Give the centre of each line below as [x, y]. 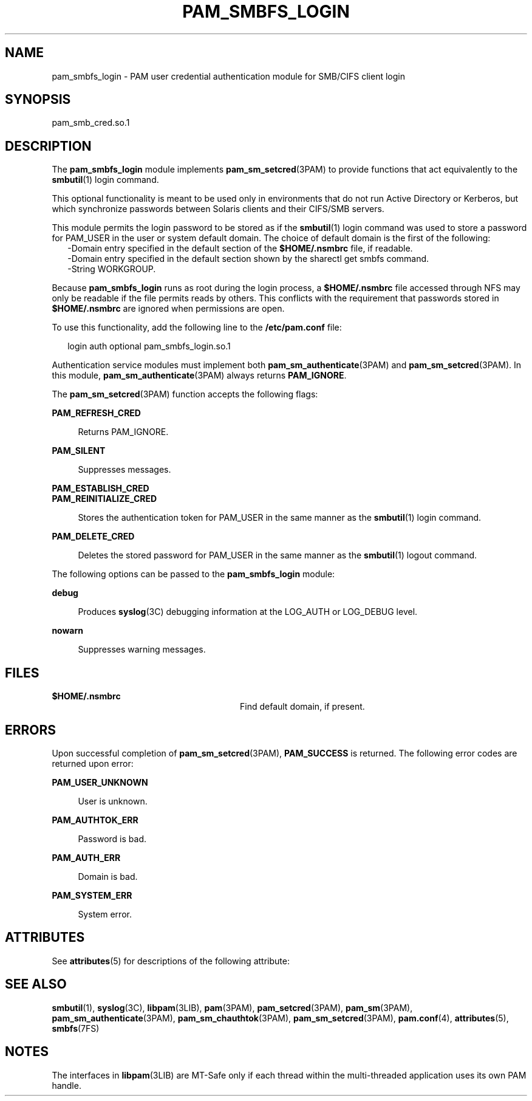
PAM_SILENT [79, 451]
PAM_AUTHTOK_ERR [95, 820]
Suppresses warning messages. [142, 650]
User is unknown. [113, 801]
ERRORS [31, 730]
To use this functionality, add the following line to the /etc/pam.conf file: [197, 328]
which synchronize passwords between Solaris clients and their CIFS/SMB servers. [218, 209]
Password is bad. [112, 839]
